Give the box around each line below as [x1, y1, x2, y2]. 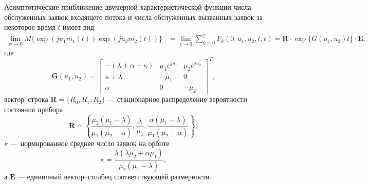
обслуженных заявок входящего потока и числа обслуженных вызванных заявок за [4, 11, 263, 22]
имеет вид [63, 22, 94, 32]
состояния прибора [4, 104, 63, 114]
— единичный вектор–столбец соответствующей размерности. [17, 171, 212, 182]
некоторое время [4, 22, 56, 32]
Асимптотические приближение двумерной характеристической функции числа [4, 2, 251, 12]
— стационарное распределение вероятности [107, 94, 247, 105]
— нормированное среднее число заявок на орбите [10, 137, 170, 148]
